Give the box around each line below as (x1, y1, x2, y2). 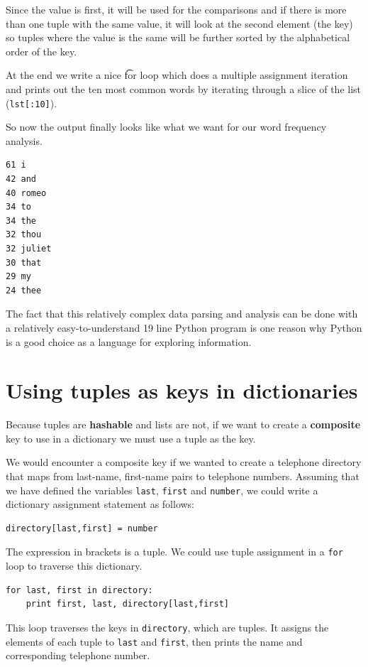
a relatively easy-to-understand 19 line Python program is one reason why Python (6, 320, 362, 335)
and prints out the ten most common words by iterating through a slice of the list (6, 81, 362, 96)
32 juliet (6, 243, 52, 254)
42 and (6, 174, 36, 184)
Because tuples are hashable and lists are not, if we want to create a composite (6, 417, 361, 432)
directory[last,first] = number (6, 523, 158, 533)
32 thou (6, 229, 42, 240)
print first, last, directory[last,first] (26, 599, 229, 609)
